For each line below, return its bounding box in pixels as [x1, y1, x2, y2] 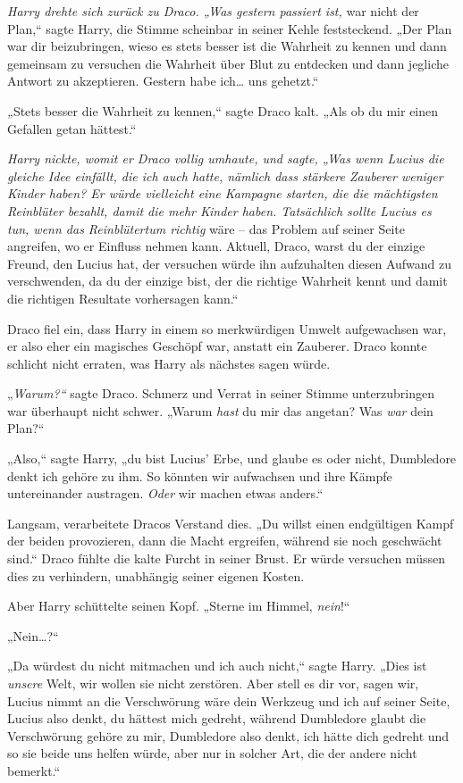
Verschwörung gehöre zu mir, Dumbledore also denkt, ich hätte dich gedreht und [7, 726, 450, 745]
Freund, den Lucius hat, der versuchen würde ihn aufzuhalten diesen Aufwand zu [7, 254, 452, 272]
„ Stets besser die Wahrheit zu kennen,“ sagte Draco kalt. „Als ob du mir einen [7, 101, 439, 120]
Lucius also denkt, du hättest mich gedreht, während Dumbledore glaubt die [7, 709, 426, 728]
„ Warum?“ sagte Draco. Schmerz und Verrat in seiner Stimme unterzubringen [7, 384, 435, 403]
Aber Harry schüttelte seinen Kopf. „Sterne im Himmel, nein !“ [7, 596, 350, 615]
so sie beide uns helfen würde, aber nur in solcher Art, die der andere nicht [7, 744, 417, 762]
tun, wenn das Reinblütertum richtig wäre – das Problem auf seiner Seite [7, 219, 405, 237]
